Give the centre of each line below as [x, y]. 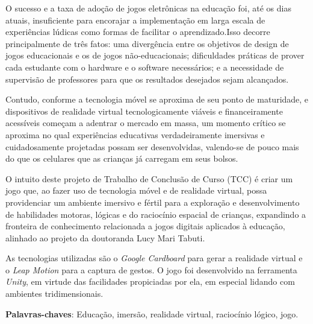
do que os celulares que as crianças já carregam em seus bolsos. [122, 158]
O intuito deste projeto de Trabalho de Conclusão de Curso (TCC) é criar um [149, 178]
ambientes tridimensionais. [54, 294]
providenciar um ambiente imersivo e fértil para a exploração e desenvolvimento [153, 202]
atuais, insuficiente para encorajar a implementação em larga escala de [135, 20]
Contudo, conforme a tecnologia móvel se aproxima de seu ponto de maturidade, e [157, 99]
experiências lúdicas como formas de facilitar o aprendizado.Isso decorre [138, 32]
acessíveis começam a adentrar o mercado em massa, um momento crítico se [146, 123]
